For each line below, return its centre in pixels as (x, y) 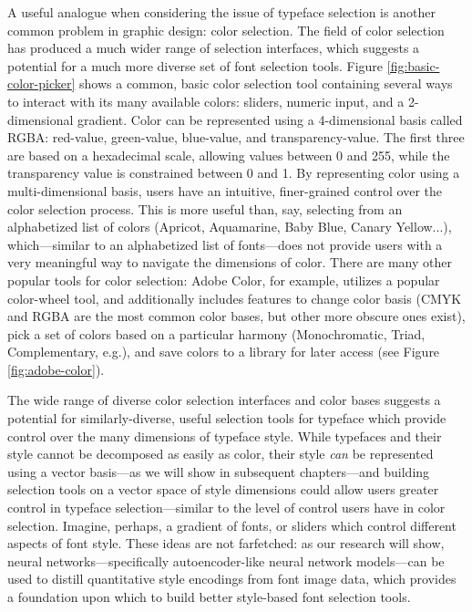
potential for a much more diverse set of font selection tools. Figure (195, 65)
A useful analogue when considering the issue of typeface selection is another (221, 12)
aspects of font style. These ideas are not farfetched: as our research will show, (226, 543)
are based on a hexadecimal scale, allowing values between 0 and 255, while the (229, 155)
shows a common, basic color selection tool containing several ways (266, 83)
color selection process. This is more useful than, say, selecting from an (205, 208)
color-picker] (41, 83)
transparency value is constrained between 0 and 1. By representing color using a (234, 173)
